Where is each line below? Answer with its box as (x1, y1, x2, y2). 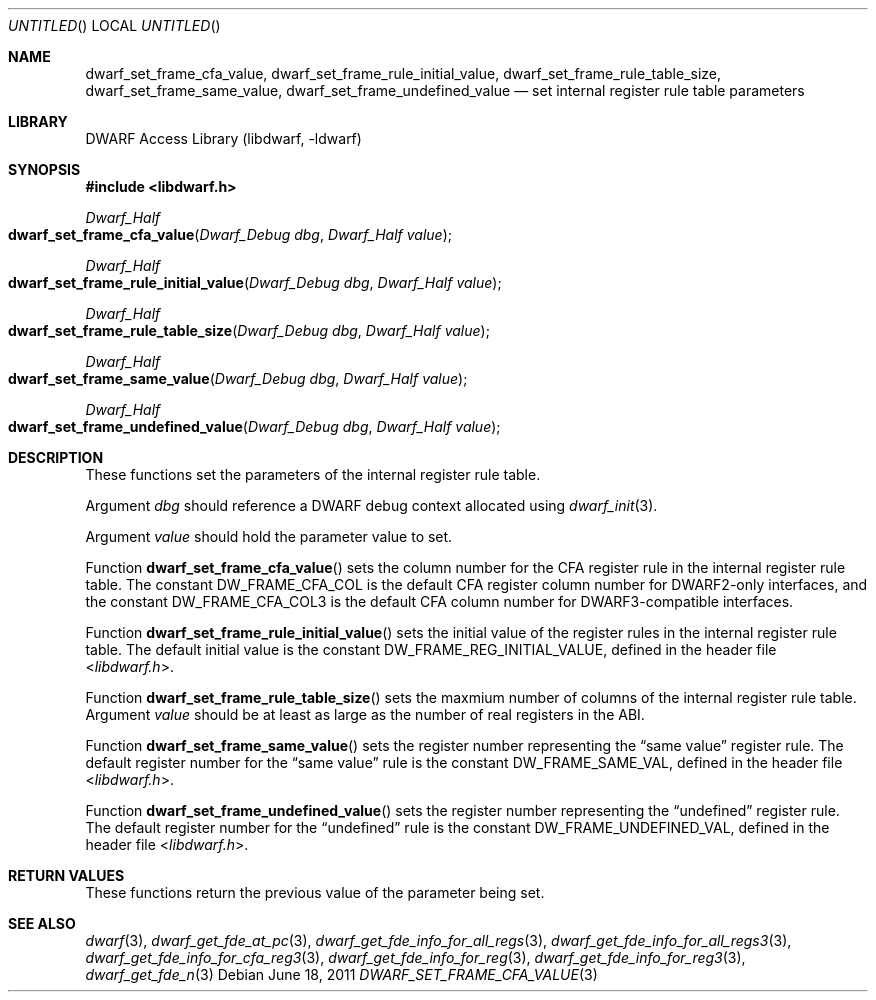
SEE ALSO (8, 915, 76, 932)
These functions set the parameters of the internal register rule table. (85, 466, 541, 483)
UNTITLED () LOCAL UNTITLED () (8, 17, 221, 34)
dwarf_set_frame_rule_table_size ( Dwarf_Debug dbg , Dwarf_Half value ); (8, 322, 490, 339)
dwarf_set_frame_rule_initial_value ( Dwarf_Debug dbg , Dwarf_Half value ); (8, 274, 502, 291)
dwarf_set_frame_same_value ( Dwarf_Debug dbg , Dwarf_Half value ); (8, 370, 468, 387)
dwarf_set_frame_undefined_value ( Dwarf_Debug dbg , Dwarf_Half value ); (8, 418, 501, 435)
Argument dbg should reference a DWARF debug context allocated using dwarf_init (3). (85, 497, 658, 514)
